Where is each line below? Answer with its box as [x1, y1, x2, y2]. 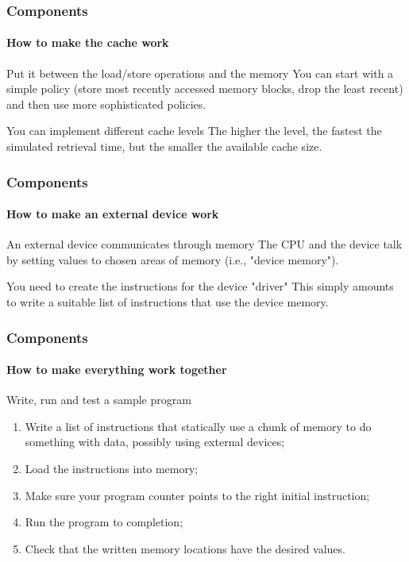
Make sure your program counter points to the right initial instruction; [25, 487, 370, 503]
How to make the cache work [6, 34, 169, 51]
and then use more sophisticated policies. [6, 95, 206, 112]
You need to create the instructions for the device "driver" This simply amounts [6, 278, 394, 294]
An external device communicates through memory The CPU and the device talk [6, 236, 403, 252]
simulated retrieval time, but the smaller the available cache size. [6, 138, 322, 155]
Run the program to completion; [25, 514, 183, 530]
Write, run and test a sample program [6, 391, 191, 408]
